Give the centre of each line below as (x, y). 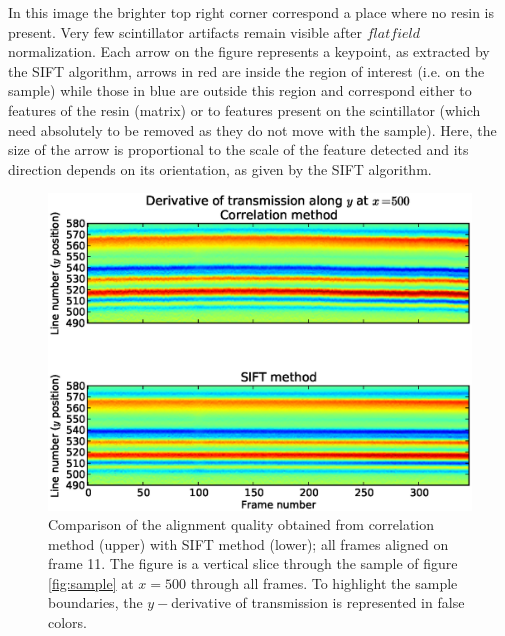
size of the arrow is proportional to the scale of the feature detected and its (238, 149)
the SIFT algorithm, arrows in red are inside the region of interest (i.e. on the (246, 70)
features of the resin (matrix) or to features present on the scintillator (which (244, 109)
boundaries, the (95, 602)
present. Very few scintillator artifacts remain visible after (185, 31)
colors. (68, 622)
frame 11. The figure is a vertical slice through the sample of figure (253, 563)
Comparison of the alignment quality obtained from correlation (241, 524)
